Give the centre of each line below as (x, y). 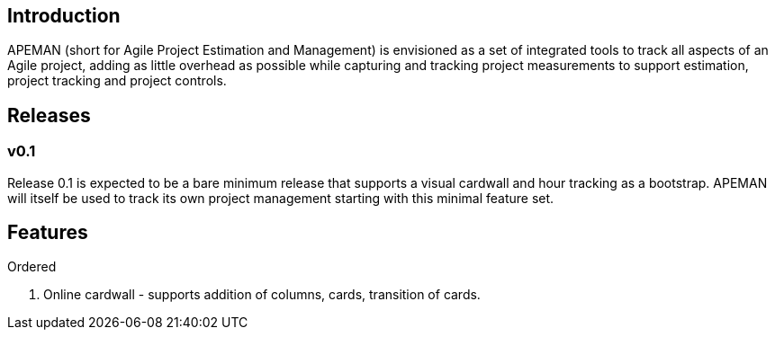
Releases (49, 115)
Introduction (64, 16)
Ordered (32, 267)
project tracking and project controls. (117, 81)
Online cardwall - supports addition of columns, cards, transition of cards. (262, 295)
